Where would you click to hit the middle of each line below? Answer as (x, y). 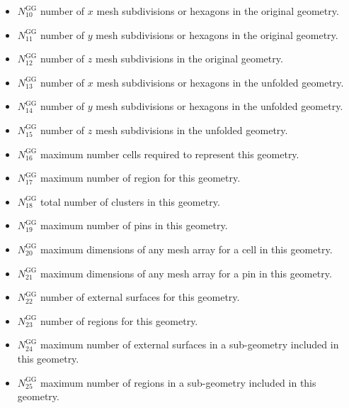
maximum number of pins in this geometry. (134, 225)
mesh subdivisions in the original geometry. (189, 59)
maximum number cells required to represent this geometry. (170, 154)
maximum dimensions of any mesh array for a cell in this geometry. (186, 249)
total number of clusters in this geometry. (130, 201)
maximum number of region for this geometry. (140, 178)
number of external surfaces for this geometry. (140, 297)
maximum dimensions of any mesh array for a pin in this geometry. (186, 273)
